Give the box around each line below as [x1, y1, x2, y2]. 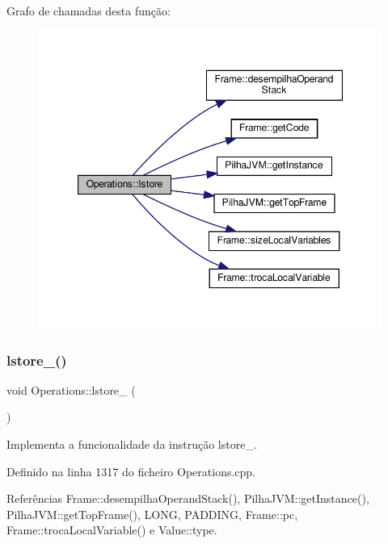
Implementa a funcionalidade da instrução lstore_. [6, 436, 257, 453]
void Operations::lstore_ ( [6, 381, 136, 398]
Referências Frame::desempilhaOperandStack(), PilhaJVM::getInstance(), [6, 490, 369, 507]
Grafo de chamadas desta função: [6, 2, 171, 19]
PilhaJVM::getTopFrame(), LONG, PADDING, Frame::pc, [6, 505, 298, 522]
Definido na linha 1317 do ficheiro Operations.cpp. [6, 462, 256, 479]
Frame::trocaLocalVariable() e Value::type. [6, 521, 217, 538]
